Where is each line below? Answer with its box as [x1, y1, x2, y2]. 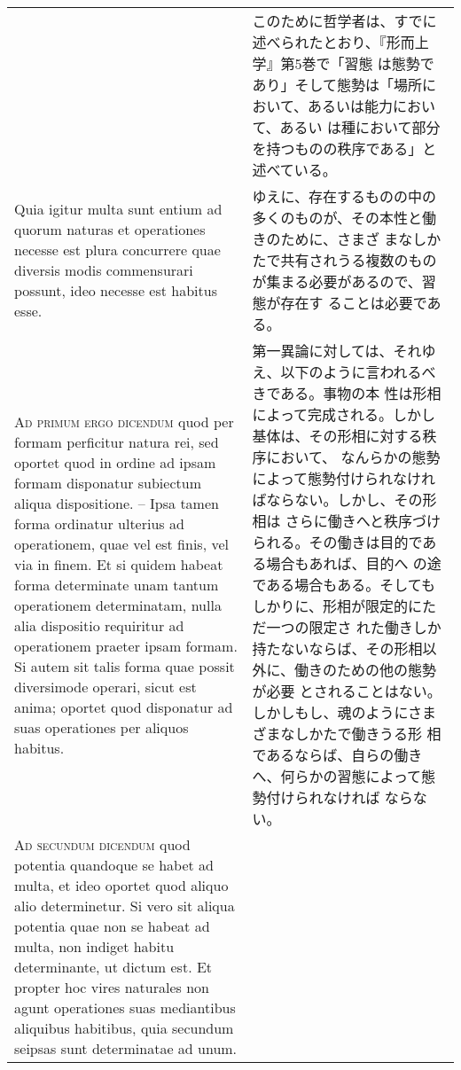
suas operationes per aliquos [14, 716, 189, 738]
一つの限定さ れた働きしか [266, 617, 441, 637]
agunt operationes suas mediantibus [14, 997, 236, 1018]
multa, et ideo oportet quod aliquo [14, 875, 229, 895]
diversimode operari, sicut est [14, 676, 197, 697]
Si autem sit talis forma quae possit [14, 655, 235, 676]
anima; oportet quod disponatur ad [14, 696, 233, 717]
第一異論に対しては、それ [252, 340, 422, 361]
